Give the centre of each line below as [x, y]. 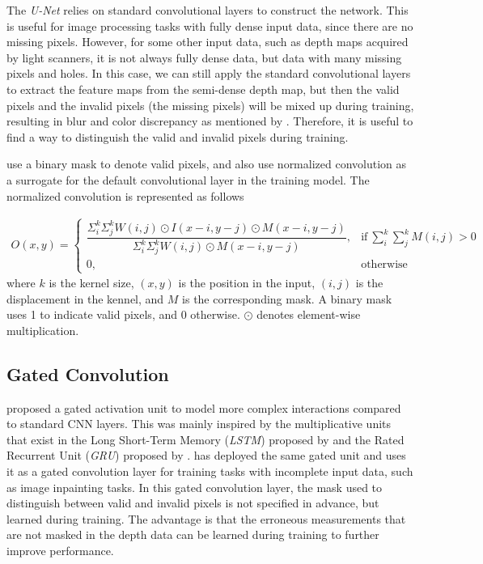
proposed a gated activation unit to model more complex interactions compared [204, 407]
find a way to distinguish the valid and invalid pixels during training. [178, 136]
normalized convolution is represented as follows [125, 195]
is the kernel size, [91, 283]
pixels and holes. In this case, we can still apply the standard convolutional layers [209, 73]
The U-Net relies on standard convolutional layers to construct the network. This [208, 10]
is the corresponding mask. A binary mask [287, 298]
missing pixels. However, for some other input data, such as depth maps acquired [208, 42]
